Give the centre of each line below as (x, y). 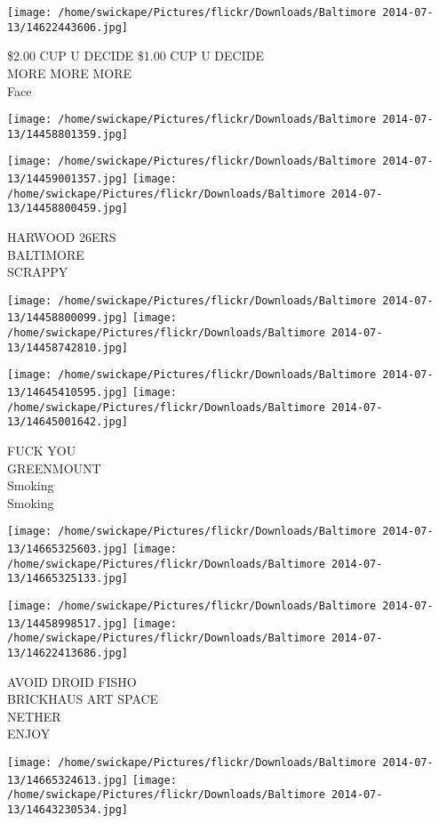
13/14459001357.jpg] (68, 179)
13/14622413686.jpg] (68, 654)
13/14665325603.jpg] (68, 549)
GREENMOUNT (54, 468)
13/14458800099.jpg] (68, 318)
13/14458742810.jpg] (68, 347)
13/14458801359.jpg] (68, 134)
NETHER (34, 716)
